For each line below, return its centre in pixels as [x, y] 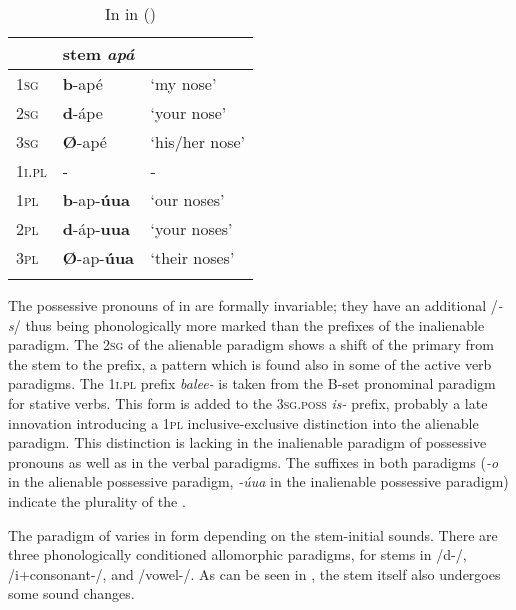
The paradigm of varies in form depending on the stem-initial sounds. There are [253, 534]
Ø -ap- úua [98, 257]
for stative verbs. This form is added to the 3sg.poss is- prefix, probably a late [248, 402]
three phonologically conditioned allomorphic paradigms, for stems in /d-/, [237, 554]
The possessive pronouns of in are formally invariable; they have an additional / [253, 305]
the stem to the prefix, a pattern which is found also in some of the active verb [250, 363]
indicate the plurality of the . [97, 500]
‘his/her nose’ [197, 141]
